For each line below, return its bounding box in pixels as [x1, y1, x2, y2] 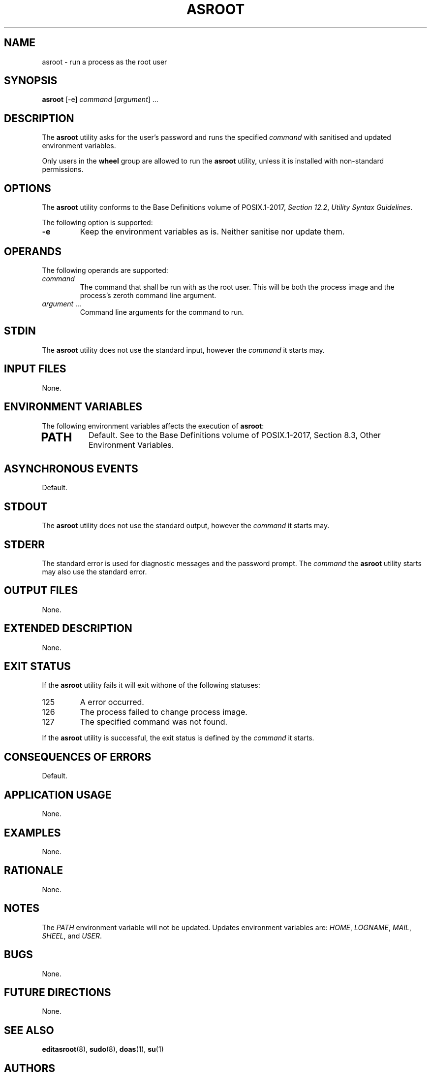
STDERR [4, 538, 45, 551]
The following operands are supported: [42, 266, 168, 274]
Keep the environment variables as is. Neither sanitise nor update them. [80, 227, 345, 237]
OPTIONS [4, 182, 51, 195]
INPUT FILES [4, 363, 66, 375]
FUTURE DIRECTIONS [4, 986, 111, 999]
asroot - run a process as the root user [42, 57, 167, 66]
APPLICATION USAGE [4, 788, 112, 801]
